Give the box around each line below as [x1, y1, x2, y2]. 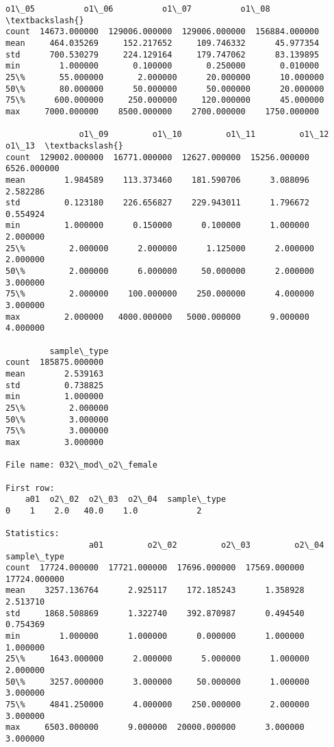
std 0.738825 [5, 380, 104, 390]
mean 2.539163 [5, 369, 104, 379]
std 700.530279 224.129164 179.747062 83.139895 [5, 49, 320, 60]
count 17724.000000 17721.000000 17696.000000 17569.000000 [5, 563, 305, 573]
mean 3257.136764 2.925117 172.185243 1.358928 [5, 585, 305, 596]
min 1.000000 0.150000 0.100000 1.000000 [5, 220, 309, 231]
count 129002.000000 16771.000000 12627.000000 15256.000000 [5, 152, 309, 162]
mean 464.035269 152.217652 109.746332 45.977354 [5, 38, 320, 48]
